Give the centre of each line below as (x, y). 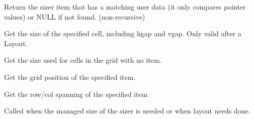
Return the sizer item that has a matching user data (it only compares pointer (125, 7)
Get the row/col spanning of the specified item (76, 94)
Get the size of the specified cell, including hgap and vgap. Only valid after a (123, 33)
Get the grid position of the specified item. (70, 77)
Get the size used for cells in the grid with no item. (83, 60)
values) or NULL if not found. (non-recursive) (75, 16)
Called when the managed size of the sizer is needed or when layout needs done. (127, 111)
